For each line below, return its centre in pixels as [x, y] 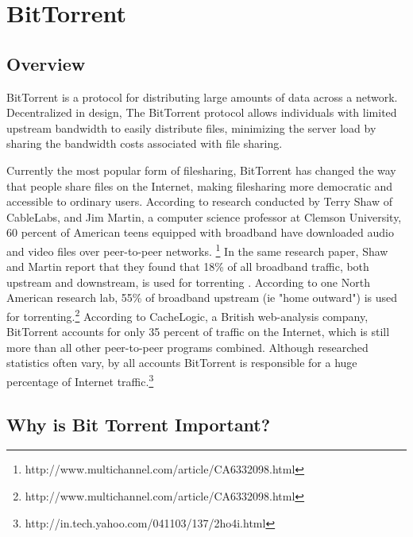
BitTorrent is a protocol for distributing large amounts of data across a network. [202, 97]
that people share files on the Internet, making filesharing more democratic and [200, 185]
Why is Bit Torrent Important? [139, 424]
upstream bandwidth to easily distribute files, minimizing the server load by [191, 127]
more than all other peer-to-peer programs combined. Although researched [187, 347]
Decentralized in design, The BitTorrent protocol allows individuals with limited [202, 112]
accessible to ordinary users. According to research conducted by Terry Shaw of [200, 201]
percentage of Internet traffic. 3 [80, 380]
